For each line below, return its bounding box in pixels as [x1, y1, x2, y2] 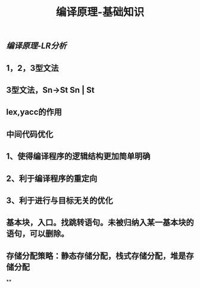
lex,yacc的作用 [6, 107, 62, 117]
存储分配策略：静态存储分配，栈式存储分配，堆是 [6, 251, 186, 261]
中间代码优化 [6, 129, 54, 139]
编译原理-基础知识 [55, 5, 145, 19]
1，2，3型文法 [6, 63, 59, 73]
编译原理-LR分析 [6, 41, 67, 51]
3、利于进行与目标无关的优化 [6, 195, 113, 205]
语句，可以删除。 [6, 228, 69, 239]
